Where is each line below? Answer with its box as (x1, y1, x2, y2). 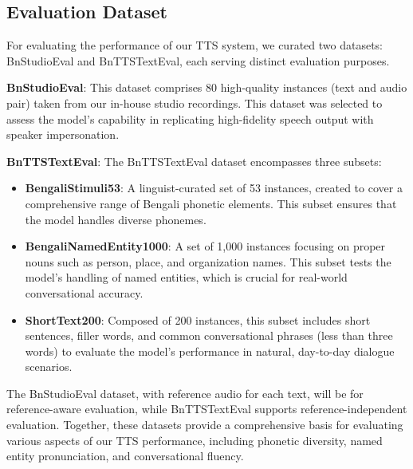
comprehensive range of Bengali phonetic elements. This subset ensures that (25, 195, 397, 211)
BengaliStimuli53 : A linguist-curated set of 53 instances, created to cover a (25, 179, 403, 196)
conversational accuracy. (25, 284, 144, 301)
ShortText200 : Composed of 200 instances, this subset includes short (25, 311, 371, 328)
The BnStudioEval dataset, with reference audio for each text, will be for (6, 384, 364, 401)
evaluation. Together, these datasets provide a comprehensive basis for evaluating (6, 416, 403, 433)
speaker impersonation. (6, 126, 120, 143)
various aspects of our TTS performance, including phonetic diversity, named (6, 432, 383, 448)
